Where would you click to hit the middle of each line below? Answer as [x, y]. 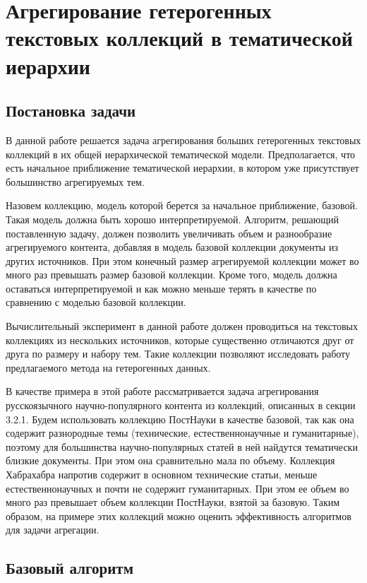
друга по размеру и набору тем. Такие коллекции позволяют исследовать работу [178, 354]
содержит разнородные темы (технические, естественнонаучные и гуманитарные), [182, 433]
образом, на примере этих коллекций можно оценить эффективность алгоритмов [179, 516]
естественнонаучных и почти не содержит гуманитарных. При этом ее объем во [178, 488]
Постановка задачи [71, 111]
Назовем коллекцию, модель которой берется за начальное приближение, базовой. [182, 205]
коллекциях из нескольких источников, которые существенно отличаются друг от [180, 340]
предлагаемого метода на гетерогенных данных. [108, 367]
